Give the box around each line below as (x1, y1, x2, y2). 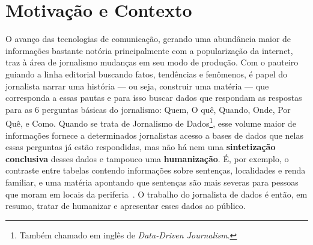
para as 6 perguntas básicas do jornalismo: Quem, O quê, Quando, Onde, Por (5, 103, 291, 115)
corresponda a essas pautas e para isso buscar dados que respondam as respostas (5, 91, 302, 104)
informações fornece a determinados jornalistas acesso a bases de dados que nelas (5, 129, 303, 141)
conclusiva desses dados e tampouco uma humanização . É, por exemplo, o (5, 152, 289, 165)
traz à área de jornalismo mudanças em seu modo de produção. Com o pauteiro (5, 56, 299, 68)
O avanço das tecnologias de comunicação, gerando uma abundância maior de (5, 32, 291, 45)
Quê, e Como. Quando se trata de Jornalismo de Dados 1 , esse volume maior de (5, 115, 296, 129)
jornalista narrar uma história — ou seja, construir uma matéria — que (5, 79, 269, 92)
